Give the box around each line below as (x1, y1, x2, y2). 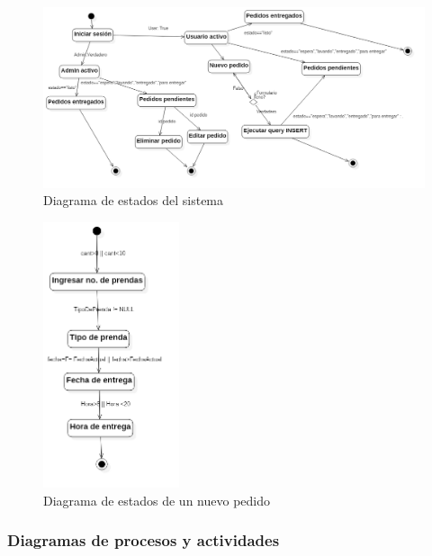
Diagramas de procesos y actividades (7, 529, 280, 552)
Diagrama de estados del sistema (43, 191, 224, 210)
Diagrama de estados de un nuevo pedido (43, 490, 270, 509)
